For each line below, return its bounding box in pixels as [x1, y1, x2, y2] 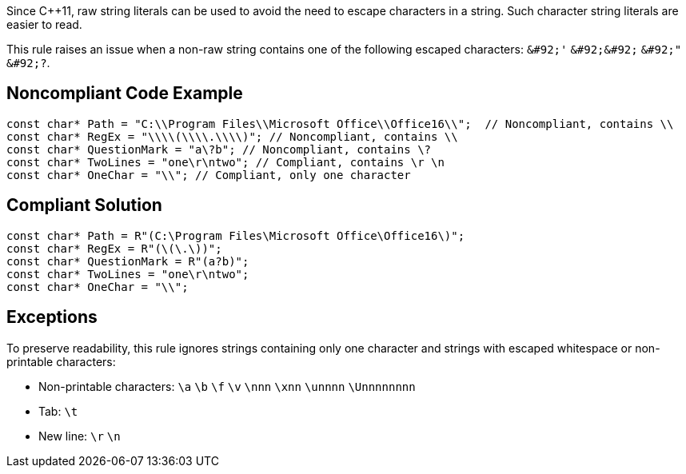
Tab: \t [38, 404, 78, 418]
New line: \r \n [38, 428, 121, 443]
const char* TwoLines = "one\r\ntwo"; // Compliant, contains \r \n [6, 155, 445, 169]
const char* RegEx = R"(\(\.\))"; [6, 241, 222, 255]
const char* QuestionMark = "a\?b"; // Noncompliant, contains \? [6, 142, 432, 156]
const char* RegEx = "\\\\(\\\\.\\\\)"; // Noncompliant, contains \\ [6, 129, 458, 143]
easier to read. [6, 18, 82, 31]
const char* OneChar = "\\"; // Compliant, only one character [6, 168, 411, 181]
